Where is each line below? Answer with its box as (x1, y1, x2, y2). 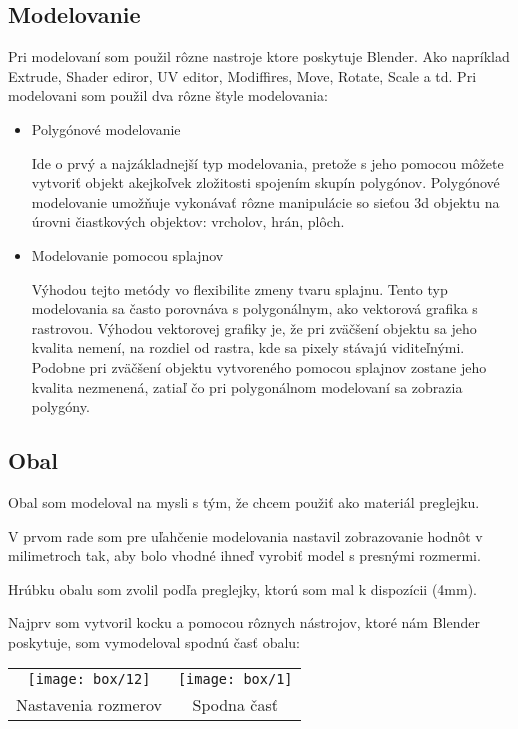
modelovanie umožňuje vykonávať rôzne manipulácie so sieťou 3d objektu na (31, 191, 500, 212)
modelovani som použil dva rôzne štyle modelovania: (8, 85, 328, 106)
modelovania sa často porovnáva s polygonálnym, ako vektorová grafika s (31, 298, 478, 319)
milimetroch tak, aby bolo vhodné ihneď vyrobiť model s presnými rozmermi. (8, 545, 481, 566)
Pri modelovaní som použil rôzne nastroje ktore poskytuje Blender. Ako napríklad (8, 46, 510, 67)
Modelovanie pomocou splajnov (31, 244, 224, 265)
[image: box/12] (27, 671, 151, 688)
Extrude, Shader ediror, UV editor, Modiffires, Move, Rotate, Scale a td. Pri (8, 65, 477, 86)
